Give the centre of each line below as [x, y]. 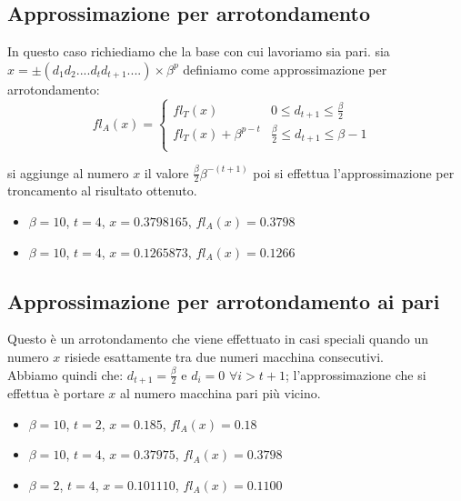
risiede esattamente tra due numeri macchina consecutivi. [224, 356]
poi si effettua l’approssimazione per [354, 172]
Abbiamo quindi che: [65, 374]
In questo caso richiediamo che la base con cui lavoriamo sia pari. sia [199, 51]
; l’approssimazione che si [356, 374]
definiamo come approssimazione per [285, 69]
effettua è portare [56, 392]
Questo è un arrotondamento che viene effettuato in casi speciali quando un [218, 339]
